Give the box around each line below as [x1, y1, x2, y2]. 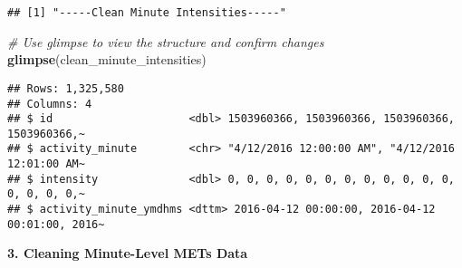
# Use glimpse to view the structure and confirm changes [7, 32, 324, 51]
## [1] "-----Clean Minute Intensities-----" [7, 6, 286, 19]
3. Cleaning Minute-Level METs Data [7, 244, 248, 263]
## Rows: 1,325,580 [7, 81, 124, 95]
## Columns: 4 [7, 97, 92, 110]
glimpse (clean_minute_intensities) [7, 50, 207, 69]
